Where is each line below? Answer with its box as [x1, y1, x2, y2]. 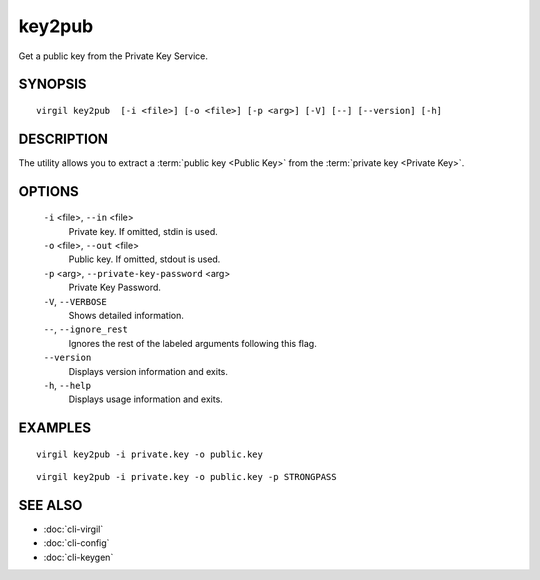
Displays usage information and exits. [68, 393, 224, 405]
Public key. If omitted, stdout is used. [68, 253, 221, 265]
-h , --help [43, 379, 92, 391]
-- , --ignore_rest [43, 323, 129, 335]
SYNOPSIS [18, 76, 87, 93]
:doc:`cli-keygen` [43, 551, 114, 563]
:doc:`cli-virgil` [43, 523, 104, 535]
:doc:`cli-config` [43, 537, 110, 549]
